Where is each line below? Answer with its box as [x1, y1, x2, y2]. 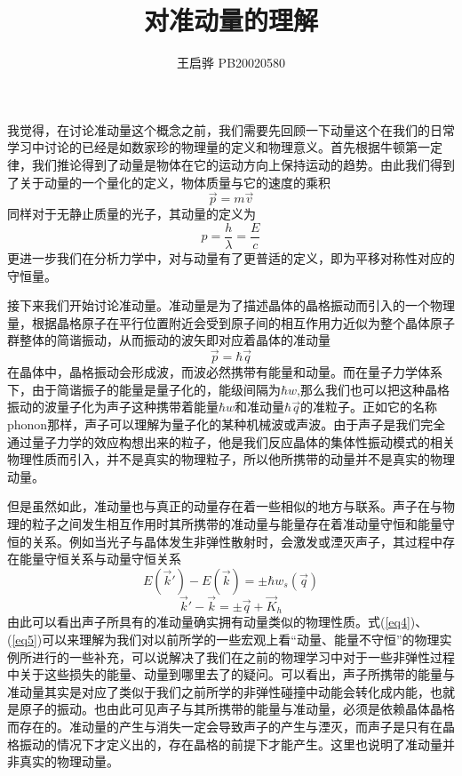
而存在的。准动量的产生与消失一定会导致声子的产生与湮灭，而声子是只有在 [7, 716, 442, 735]
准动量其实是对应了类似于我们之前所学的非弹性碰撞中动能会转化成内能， [7, 682, 430, 700]
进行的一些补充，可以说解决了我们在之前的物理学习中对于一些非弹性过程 [31, 647, 455, 666]
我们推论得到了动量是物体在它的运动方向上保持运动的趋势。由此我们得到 [31, 155, 455, 173]
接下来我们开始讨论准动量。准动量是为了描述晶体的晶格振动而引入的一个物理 [7, 296, 455, 315]
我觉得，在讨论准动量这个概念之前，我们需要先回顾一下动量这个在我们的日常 [7, 120, 455, 139]
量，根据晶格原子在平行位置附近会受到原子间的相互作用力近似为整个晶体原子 [7, 313, 455, 332]
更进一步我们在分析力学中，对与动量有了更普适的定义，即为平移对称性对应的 [7, 248, 455, 267]
